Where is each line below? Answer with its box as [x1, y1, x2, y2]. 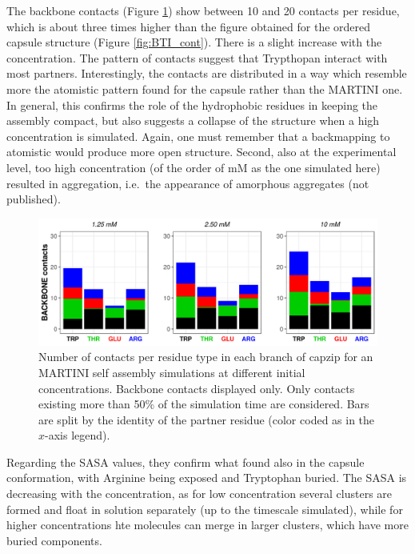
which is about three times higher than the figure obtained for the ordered [6, 18, 371, 34]
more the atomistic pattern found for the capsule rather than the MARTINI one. [6, 80, 403, 97]
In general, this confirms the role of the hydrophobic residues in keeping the [6, 96, 378, 113]
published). [6, 191, 61, 207]
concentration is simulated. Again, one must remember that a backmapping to [6, 127, 390, 144]
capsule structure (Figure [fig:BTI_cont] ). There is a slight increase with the [6, 34, 382, 50]
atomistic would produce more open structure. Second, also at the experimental [6, 143, 397, 160]
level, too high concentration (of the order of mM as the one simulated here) [6, 159, 381, 175]
